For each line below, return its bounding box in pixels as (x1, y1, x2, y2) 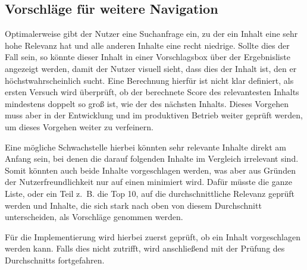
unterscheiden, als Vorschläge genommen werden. (5, 211, 183, 223)
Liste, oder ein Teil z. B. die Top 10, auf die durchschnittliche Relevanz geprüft (5, 187, 295, 199)
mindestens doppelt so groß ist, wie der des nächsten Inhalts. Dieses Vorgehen (5, 97, 289, 109)
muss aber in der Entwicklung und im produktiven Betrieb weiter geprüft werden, (5, 109, 303, 121)
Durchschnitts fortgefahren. (5, 253, 105, 266)
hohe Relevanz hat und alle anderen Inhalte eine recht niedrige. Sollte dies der (5, 39, 290, 51)
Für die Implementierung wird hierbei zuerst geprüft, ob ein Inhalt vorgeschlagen (5, 230, 300, 243)
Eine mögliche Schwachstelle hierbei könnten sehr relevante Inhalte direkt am (5, 140, 286, 153)
